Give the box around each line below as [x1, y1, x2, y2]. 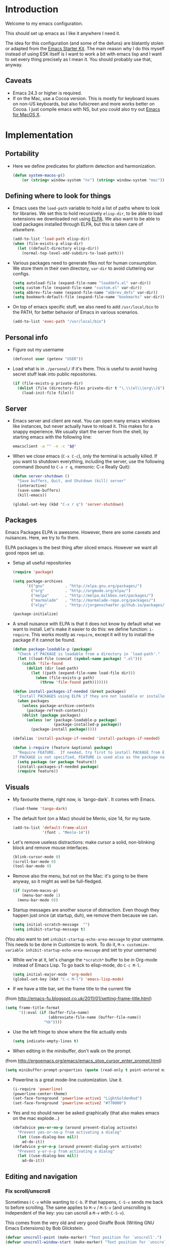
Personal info [5, 333, 48, 341]
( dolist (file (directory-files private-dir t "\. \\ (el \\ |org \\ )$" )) [17, 385, 167, 391]
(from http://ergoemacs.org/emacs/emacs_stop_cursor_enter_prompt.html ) [5, 1057, 162, 1064]
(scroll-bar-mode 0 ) [12, 859, 56, 864]
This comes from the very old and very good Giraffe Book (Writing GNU [5, 1220, 154, 1226]
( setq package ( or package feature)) [17, 759, 97, 764]
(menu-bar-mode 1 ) [22, 893, 61, 898]
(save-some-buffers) [17, 488, 61, 493]
